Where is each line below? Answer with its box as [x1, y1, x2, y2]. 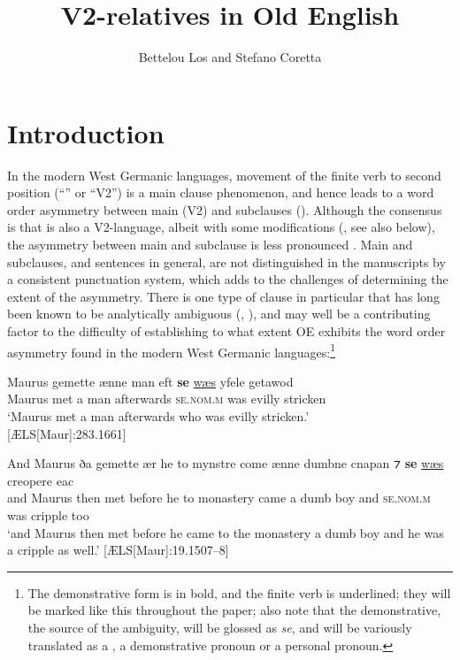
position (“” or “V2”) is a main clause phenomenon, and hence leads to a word [7, 183, 434, 202]
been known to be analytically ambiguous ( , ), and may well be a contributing [7, 304, 431, 323]
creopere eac [7, 471, 74, 489]
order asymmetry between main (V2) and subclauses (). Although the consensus [7, 200, 442, 219]
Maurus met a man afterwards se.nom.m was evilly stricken [7, 389, 326, 408]
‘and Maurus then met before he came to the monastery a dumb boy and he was [7, 523, 444, 541]
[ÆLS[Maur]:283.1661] [7, 424, 126, 442]
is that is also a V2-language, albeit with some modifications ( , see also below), [7, 218, 435, 236]
